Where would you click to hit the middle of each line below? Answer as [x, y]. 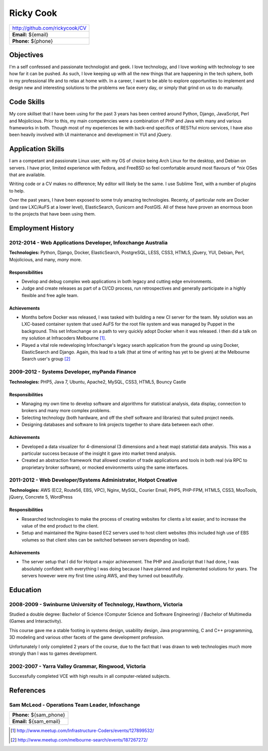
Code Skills [27, 102]
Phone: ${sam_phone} [39, 715]
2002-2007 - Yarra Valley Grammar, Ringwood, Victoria [77, 666]
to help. [17, 191]
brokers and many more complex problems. [66, 411]
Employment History [42, 228]
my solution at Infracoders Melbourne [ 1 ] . [64, 338]
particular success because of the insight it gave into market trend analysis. [99, 453]
